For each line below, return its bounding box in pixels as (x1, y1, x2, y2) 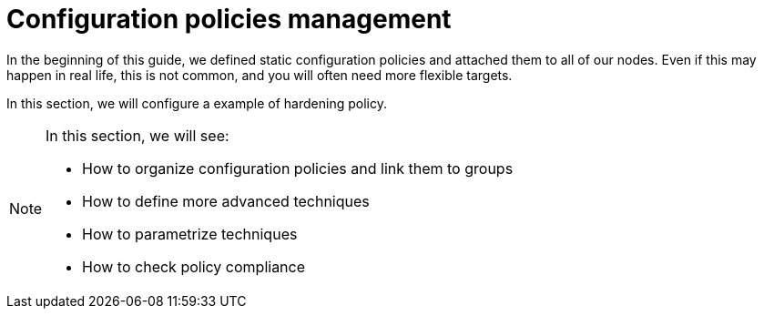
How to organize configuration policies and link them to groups (82, 158, 514, 178)
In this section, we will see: (46, 126, 229, 145)
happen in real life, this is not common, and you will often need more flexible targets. (6, 66, 513, 83)
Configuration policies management (6, 4, 452, 35)
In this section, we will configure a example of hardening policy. (6, 95, 387, 111)
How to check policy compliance (82, 257, 306, 276)
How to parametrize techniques (82, 224, 298, 243)
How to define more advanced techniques (82, 191, 370, 210)
